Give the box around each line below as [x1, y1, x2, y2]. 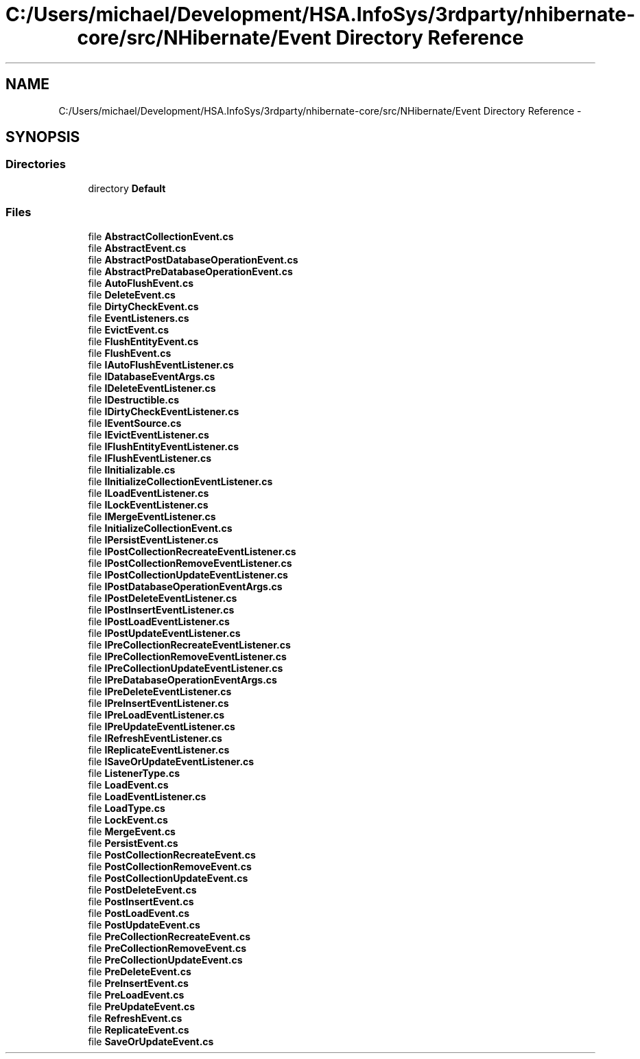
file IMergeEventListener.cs [88, 510, 216, 522]
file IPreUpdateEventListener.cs [88, 720, 235, 732]
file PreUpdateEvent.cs [88, 1000, 195, 1012]
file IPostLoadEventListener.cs [88, 615, 230, 627]
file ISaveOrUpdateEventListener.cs [88, 755, 254, 767]
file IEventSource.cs [88, 417, 182, 429]
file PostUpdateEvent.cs [88, 918, 200, 931]
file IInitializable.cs [88, 463, 176, 476]
